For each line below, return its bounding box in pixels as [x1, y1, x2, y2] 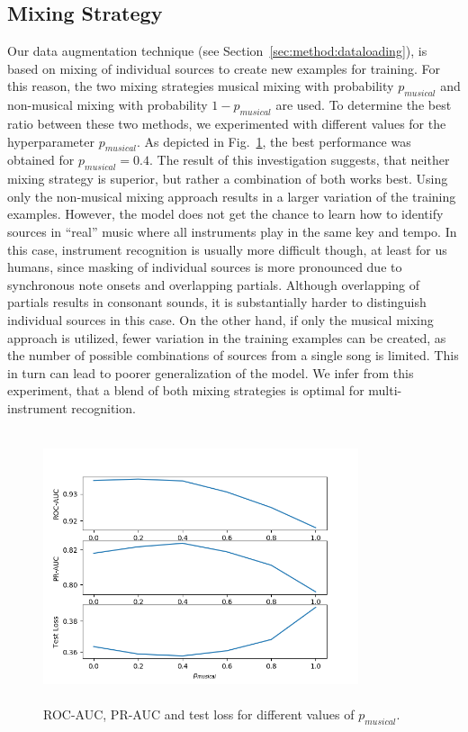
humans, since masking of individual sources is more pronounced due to [7, 258, 402, 276]
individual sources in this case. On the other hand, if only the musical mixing [7, 310, 434, 329]
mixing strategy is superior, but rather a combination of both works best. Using [7, 169, 448, 188]
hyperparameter [7, 131, 94, 150]
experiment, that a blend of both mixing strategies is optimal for [7, 381, 364, 400]
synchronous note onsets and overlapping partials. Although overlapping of [7, 275, 419, 294]
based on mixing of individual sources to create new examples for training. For [7, 59, 440, 77]
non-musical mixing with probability [7, 95, 208, 114]
